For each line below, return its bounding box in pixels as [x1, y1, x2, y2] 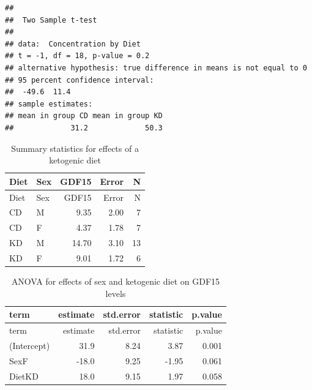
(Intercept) [9, 339, 50, 351]
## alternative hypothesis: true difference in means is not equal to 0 [5, 63, 307, 72]
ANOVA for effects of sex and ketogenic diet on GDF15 [11, 275, 220, 288]
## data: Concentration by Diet [5, 39, 141, 48]
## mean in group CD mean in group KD [5, 111, 163, 121]
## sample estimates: [5, 99, 93, 108]
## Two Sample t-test [5, 15, 97, 24]
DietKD [9, 369, 39, 382]
